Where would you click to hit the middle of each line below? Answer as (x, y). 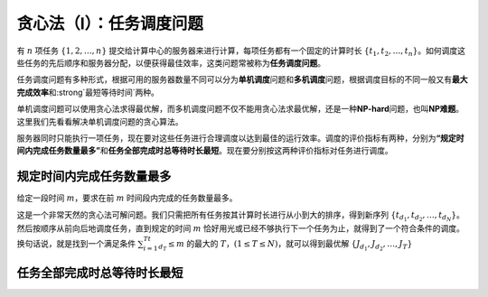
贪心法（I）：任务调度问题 (110, 23)
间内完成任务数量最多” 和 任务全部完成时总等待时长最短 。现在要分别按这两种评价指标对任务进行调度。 (205, 151)
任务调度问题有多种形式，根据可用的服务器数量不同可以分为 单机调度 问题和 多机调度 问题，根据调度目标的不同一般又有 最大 (242, 79)
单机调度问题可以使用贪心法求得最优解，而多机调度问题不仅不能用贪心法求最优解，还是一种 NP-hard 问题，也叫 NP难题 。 (240, 109)
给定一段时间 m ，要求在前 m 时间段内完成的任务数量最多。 (127, 198)
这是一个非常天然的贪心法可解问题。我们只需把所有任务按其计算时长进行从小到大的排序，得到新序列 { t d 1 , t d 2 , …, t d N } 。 (240, 216)
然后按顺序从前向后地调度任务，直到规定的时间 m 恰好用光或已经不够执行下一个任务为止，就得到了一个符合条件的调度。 (240, 228)
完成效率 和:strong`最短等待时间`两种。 (88, 92)
